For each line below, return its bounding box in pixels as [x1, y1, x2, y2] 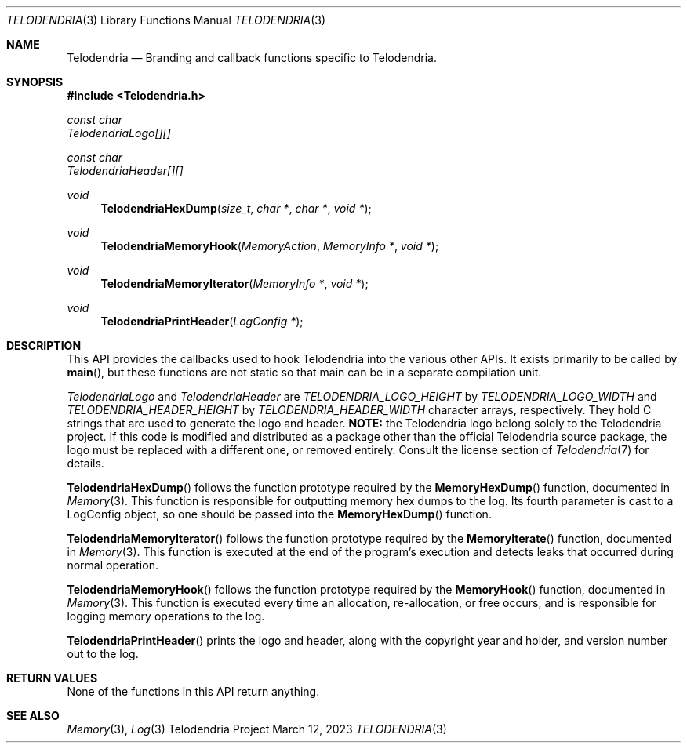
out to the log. [67, 647, 139, 660]
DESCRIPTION [6, 339, 82, 352]
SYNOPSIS [6, 75, 64, 89]
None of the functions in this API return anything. [67, 685, 320, 698]
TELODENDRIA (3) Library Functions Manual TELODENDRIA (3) [6, 13, 326, 27]
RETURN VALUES [6, 671, 98, 685]
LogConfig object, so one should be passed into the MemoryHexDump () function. [67, 507, 492, 521]
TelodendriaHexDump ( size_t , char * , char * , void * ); [100, 202, 372, 215]
